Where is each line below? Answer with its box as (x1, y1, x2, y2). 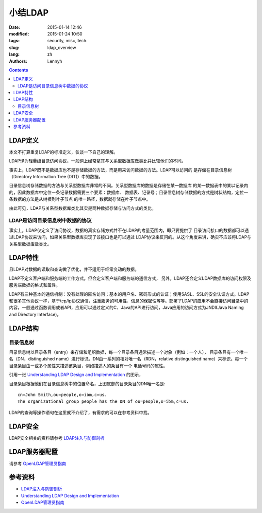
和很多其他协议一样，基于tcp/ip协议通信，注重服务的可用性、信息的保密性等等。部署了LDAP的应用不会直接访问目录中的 (9, 298, 248, 304)
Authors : (9, 58, 28, 64)
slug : (9, 44, 19, 51)
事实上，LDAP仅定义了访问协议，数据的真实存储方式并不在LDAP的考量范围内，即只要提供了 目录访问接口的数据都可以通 (9, 227, 249, 233)
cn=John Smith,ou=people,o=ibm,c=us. (17, 392, 108, 397)
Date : (9, 24, 20, 30)
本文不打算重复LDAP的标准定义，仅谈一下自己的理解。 (9, 149, 118, 155)
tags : (9, 38, 20, 44)
